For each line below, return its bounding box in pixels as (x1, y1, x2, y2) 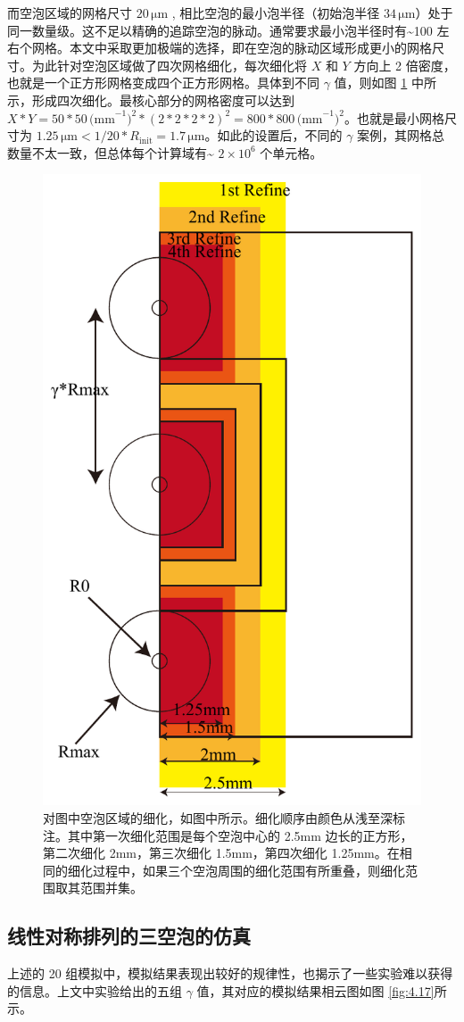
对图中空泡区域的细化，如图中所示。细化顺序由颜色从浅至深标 (43, 809, 405, 827)
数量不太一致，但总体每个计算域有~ (7, 143, 214, 162)
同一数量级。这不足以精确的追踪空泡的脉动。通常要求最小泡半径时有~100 (7, 21, 433, 39)
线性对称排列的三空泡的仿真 (7, 922, 251, 950)
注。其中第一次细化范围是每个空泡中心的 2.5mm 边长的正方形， (43, 826, 413, 844)
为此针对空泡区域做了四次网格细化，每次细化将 (31, 55, 307, 74)
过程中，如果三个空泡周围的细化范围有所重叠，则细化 (92, 860, 405, 879)
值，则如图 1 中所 (334, 73, 436, 92)
